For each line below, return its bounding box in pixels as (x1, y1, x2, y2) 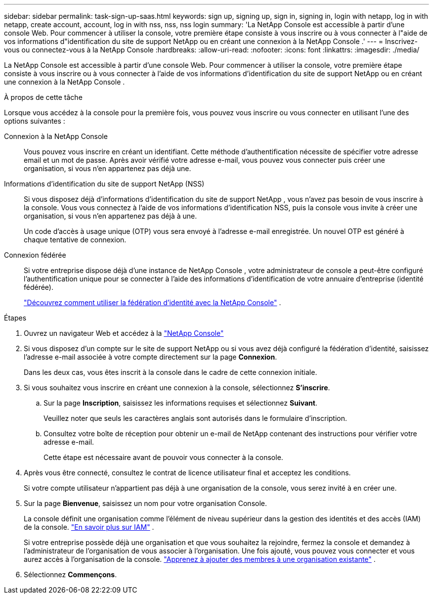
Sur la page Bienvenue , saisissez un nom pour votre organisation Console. (24, 499, 267, 507)
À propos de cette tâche (4, 93, 83, 101)
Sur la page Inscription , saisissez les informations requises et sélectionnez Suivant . (43, 399, 317, 407)
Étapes (4, 314, 27, 322)
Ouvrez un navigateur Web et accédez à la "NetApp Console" (24, 329, 224, 337)
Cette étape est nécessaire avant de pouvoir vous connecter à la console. (43, 453, 283, 461)
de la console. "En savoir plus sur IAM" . (24, 523, 154, 531)
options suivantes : (4, 117, 65, 125)
